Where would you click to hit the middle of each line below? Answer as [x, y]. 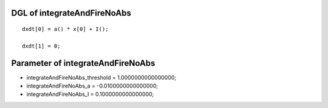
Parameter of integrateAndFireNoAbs [83, 63]
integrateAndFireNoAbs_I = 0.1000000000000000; [90, 94]
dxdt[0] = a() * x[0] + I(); [65, 29]
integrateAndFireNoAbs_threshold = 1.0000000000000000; [101, 77]
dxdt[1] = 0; [41, 46]
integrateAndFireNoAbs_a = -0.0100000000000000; [92, 86]
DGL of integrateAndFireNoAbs [71, 13]
